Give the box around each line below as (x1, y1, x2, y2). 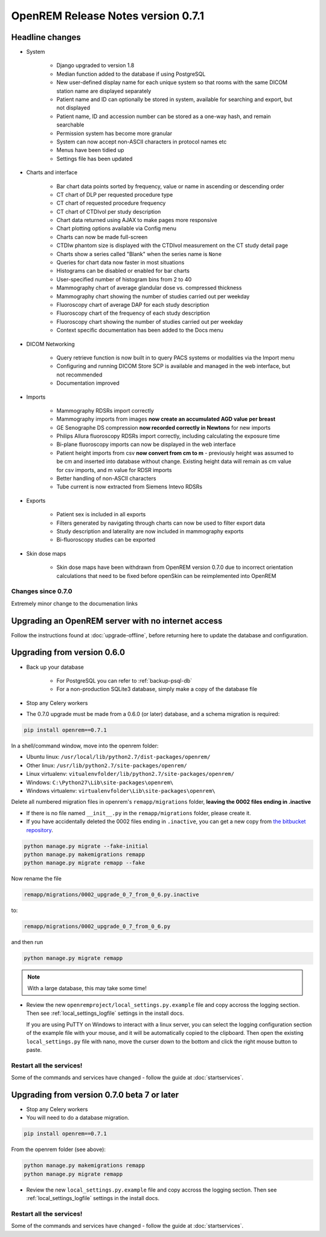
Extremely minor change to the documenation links (11, 600, 138, 607)
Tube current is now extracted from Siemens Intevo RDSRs (56, 483, 202, 490)
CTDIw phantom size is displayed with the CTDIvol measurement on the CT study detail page (56, 242, 289, 249)
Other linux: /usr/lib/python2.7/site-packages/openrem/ (26, 761, 187, 769)
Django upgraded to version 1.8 (56, 62, 135, 69)
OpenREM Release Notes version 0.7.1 (11, 9, 205, 22)
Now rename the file (11, 875, 62, 882)
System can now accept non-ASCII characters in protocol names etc (56, 138, 227, 145)
